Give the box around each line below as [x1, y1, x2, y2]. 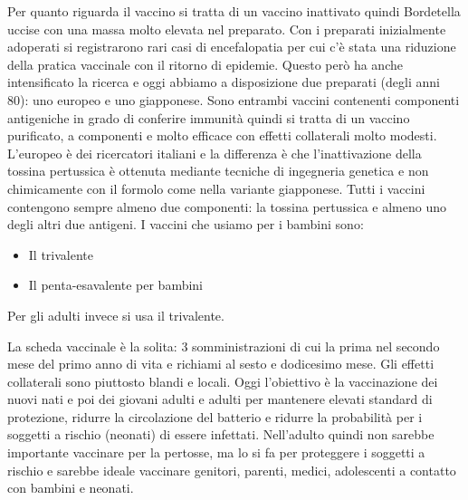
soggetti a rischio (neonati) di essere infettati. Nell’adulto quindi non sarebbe [7, 425, 435, 444]
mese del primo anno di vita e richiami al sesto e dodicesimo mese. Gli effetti [7, 354, 435, 373]
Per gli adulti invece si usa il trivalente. [7, 305, 224, 324]
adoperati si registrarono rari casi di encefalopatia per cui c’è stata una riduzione [7, 37, 456, 56]
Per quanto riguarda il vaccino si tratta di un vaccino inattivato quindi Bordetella [7, 2, 461, 20]
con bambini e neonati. [7, 478, 134, 497]
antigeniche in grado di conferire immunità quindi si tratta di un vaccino [7, 108, 410, 127]
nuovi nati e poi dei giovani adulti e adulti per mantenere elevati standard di [7, 389, 433, 409]
